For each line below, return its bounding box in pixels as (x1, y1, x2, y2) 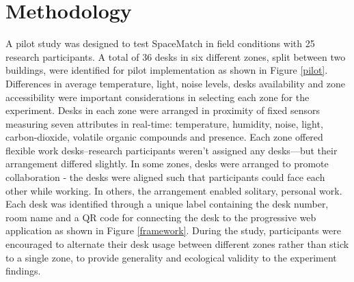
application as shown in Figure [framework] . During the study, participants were (5, 223, 341, 238)
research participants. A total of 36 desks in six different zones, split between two (5, 49, 346, 64)
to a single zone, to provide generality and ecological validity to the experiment (5, 250, 337, 264)
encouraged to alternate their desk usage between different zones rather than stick (5, 237, 349, 251)
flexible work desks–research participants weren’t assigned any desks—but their (5, 143, 338, 157)
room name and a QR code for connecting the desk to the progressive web (5, 210, 316, 224)
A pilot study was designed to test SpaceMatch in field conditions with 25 (5, 36, 315, 51)
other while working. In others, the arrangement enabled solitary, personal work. (5, 183, 342, 197)
